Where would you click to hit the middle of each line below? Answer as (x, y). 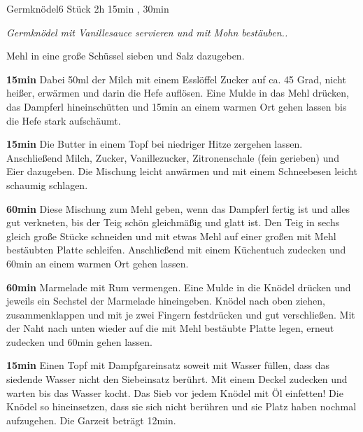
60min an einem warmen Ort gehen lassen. (98, 263)
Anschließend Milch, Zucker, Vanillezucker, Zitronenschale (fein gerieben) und (173, 157)
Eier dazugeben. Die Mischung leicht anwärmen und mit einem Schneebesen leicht (182, 171)
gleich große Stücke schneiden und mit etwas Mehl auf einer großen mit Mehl (171, 236)
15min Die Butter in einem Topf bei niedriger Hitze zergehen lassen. (155, 144)
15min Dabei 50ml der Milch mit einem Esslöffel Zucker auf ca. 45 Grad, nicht (176, 79)
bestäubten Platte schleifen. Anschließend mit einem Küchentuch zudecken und (176, 250)
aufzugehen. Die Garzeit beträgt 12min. (91, 420)
